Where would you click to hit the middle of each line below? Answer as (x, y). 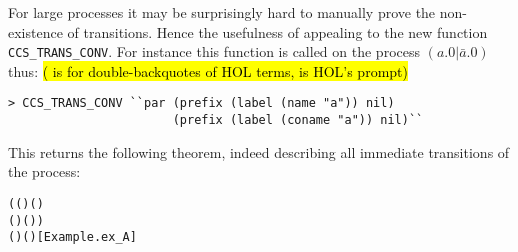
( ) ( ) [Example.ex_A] (72, 237)
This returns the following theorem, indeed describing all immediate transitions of (259, 151)
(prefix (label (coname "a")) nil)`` (298, 120)
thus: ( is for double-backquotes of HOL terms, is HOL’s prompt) (208, 70)
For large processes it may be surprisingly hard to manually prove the (222, 12)
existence (35, 31)
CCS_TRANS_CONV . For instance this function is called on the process (214, 51)
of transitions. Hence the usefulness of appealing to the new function (277, 31)
